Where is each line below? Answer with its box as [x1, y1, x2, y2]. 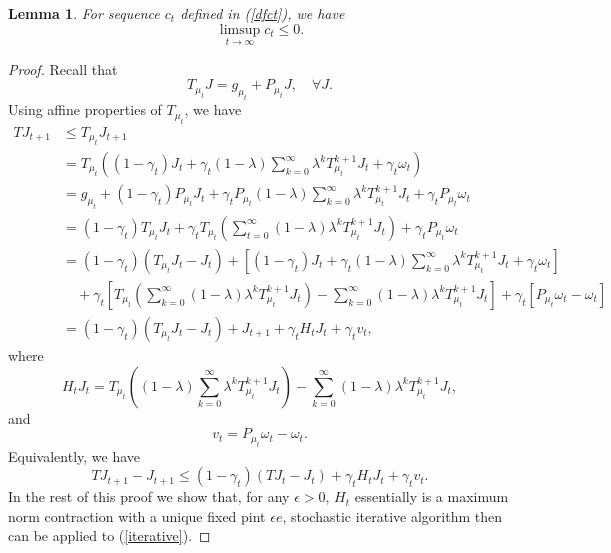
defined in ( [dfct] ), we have [180, 3, 345, 23]
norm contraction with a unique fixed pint [8, 505, 266, 526]
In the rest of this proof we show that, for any [8, 486, 290, 507]
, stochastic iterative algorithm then [282, 505, 503, 526]
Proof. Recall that [8, 58, 118, 79]
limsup [219, 22, 261, 37]
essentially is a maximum [354, 486, 509, 507]
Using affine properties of [8, 99, 162, 120]
